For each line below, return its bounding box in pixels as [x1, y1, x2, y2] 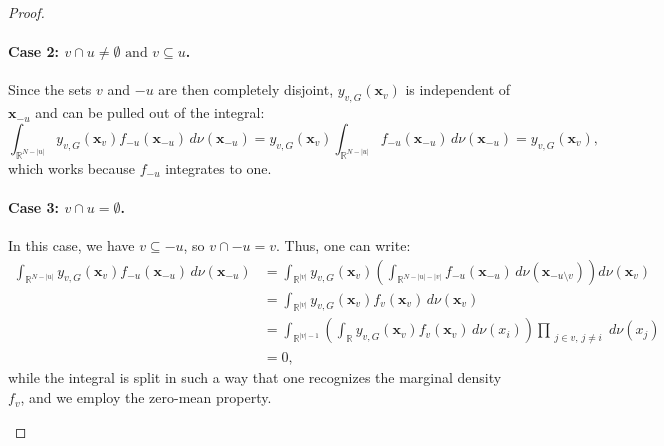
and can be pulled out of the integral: [35, 102, 265, 123]
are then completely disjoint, [158, 79, 334, 100]
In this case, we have [8, 234, 135, 255]
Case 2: [8, 41, 60, 62]
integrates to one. [165, 157, 272, 178]
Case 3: [8, 196, 60, 217]
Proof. [8, 2, 45, 22]
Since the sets [8, 79, 92, 100]
